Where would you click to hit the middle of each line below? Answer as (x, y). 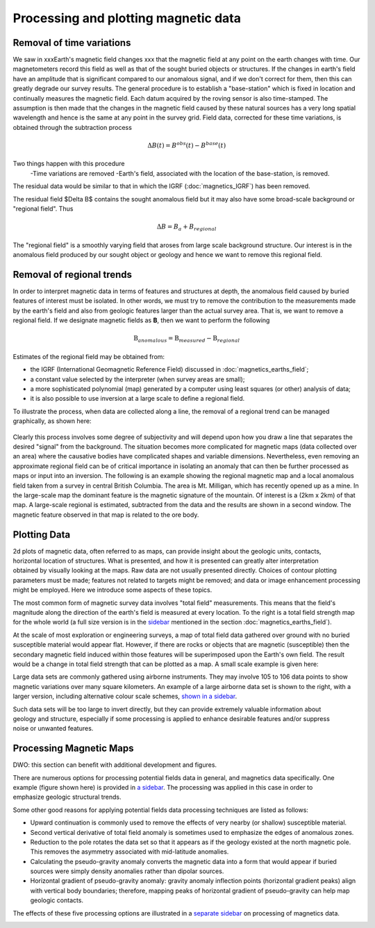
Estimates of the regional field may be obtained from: (89, 356)
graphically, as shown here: (52, 421)
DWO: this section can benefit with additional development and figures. (115, 765)
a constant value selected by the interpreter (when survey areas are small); (137, 379)
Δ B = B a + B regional (186, 227)
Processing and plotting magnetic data (127, 18)
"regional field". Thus (43, 208)
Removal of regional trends (72, 274)
